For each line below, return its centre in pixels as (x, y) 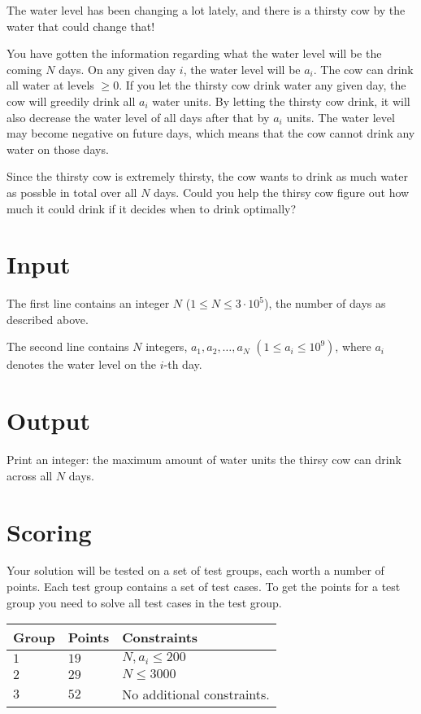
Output (48, 421)
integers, (167, 346)
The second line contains (68, 346)
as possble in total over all (72, 192)
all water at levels (50, 85)
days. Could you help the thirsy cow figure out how (282, 192)
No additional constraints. (196, 694)
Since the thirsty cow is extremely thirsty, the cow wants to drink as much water (208, 176)
